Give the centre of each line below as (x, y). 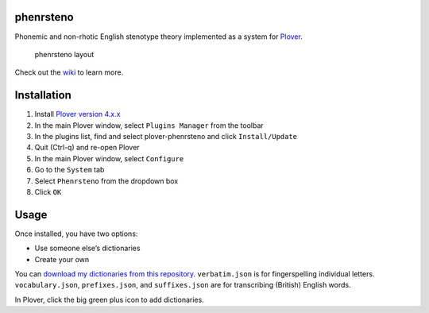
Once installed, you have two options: (76, 234)
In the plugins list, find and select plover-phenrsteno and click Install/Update (166, 136)
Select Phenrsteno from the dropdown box (106, 181)
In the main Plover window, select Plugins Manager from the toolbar (149, 125)
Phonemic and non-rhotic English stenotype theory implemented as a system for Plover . (159, 37)
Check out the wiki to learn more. (69, 72)
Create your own (62, 259)
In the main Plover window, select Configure (109, 158)
